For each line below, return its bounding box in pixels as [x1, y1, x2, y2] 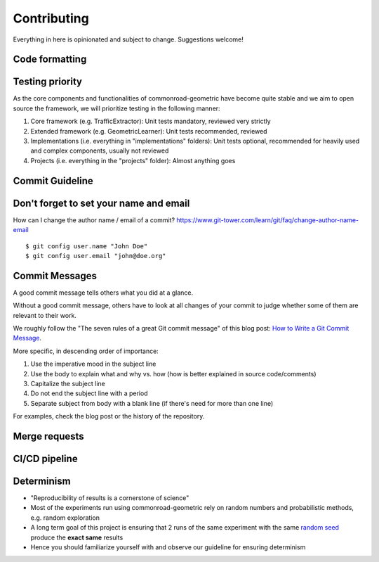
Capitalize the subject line [30, 379, 105, 388]
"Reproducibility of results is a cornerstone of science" [30, 494, 189, 502]
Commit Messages [13, 269, 98, 281]
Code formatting [13, 53, 87, 65]
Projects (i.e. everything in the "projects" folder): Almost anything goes [30, 156, 236, 165]
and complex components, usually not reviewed [30, 146, 169, 155]
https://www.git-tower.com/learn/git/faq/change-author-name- [176, 215, 359, 224]
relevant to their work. [13, 311, 77, 319]
